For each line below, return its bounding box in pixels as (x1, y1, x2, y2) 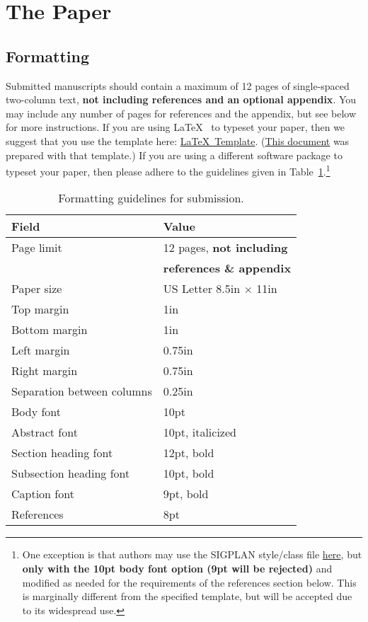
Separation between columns (11, 383, 152, 400)
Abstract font (11, 424, 78, 441)
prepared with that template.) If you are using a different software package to (6, 147, 343, 162)
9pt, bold (163, 485, 209, 502)
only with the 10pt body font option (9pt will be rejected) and (22, 560, 333, 575)
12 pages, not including (163, 239, 288, 256)
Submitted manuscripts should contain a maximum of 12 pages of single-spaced (6, 78, 350, 93)
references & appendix (163, 260, 292, 277)
